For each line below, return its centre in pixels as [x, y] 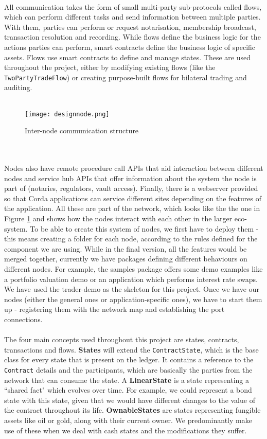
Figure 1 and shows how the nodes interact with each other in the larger [118, 218]
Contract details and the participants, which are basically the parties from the [128, 369]
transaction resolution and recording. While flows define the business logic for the [132, 37]
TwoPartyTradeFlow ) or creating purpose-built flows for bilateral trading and [126, 77]
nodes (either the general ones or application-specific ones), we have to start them [133, 299]
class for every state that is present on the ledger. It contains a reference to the [129, 359]
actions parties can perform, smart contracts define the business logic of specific [130, 47]
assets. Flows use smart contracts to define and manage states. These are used [127, 57]
